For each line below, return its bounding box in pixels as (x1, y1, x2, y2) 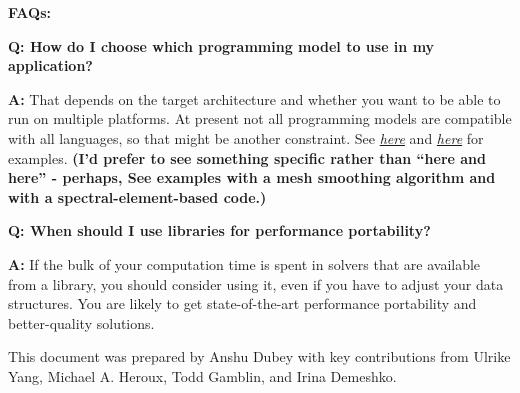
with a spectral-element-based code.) (8, 186, 267, 207)
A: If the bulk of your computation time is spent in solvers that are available (8, 253, 481, 274)
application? (8, 55, 93, 76)
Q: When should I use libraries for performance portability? (8, 220, 431, 241)
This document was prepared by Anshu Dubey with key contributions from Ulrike (8, 346, 511, 367)
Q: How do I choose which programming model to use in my (8, 35, 435, 56)
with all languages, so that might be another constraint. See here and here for (8, 127, 484, 148)
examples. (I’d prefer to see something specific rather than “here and (8, 147, 486, 168)
